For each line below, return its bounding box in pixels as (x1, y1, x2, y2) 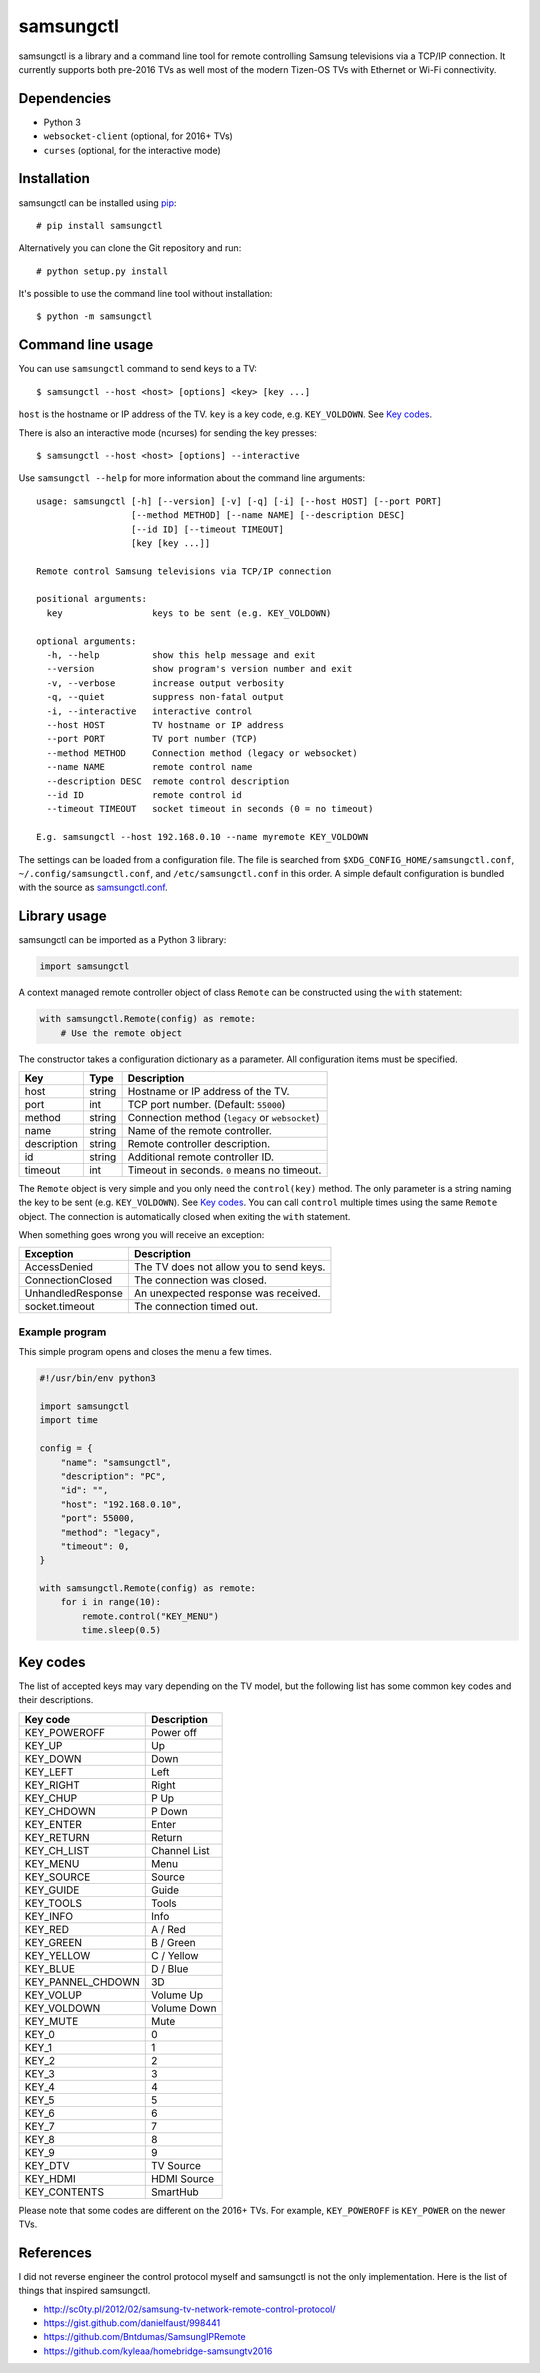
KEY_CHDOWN (24, 1804, 96, 1818)
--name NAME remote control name (46, 761, 253, 773)
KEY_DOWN (24, 1751, 82, 1765)
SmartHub (150, 2185, 199, 2199)
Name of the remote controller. (127, 1123, 272, 1137)
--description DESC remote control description (46, 775, 290, 787)
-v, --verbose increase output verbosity (46, 677, 285, 689)
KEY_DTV (24, 2158, 70, 2172)
